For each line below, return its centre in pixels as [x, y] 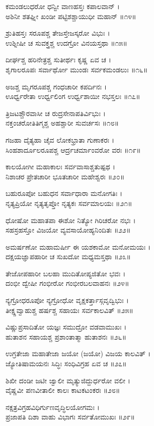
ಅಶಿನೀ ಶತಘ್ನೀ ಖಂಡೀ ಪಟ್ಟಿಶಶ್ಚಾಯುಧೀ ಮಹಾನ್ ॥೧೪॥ [71, 16]
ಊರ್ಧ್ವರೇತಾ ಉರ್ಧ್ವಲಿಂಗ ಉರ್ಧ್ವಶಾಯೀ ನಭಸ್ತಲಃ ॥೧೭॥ [73, 96]
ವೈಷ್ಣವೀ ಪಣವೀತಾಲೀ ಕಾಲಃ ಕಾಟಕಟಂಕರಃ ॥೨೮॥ [63, 390]
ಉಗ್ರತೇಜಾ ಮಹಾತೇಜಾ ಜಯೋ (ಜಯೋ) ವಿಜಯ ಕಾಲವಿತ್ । [78, 353]
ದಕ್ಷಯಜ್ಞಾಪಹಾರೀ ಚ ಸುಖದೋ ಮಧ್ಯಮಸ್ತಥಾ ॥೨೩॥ [68, 256]
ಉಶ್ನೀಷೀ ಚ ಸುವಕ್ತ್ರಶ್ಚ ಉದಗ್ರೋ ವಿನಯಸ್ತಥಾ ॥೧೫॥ [66, 42]
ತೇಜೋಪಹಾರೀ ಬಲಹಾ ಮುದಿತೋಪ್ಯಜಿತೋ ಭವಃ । [66, 273]
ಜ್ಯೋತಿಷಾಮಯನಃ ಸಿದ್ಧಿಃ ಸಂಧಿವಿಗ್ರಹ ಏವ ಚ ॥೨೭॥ [66, 363]
